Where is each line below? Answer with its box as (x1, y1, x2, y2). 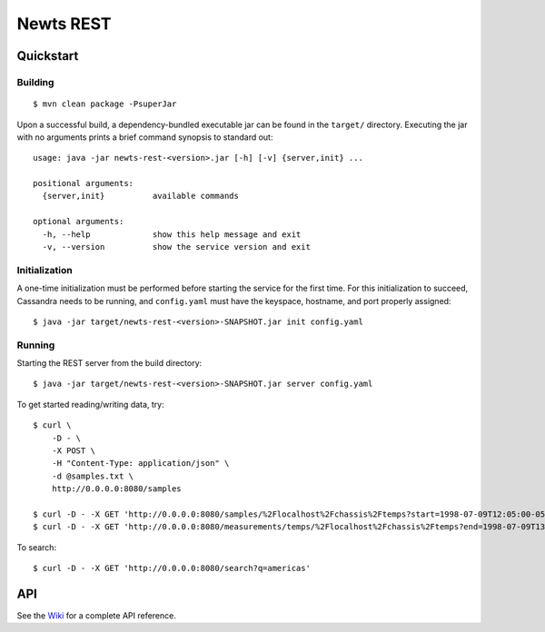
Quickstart (16, 48, 79, 64)
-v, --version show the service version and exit (42, 242, 311, 252)
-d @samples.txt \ (51, 470, 134, 481)
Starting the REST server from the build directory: (16, 358, 203, 369)
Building (16, 75, 54, 88)
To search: (16, 541, 57, 553)
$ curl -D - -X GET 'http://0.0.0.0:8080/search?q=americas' (33, 563, 311, 574)
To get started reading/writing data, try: (16, 399, 165, 410)
